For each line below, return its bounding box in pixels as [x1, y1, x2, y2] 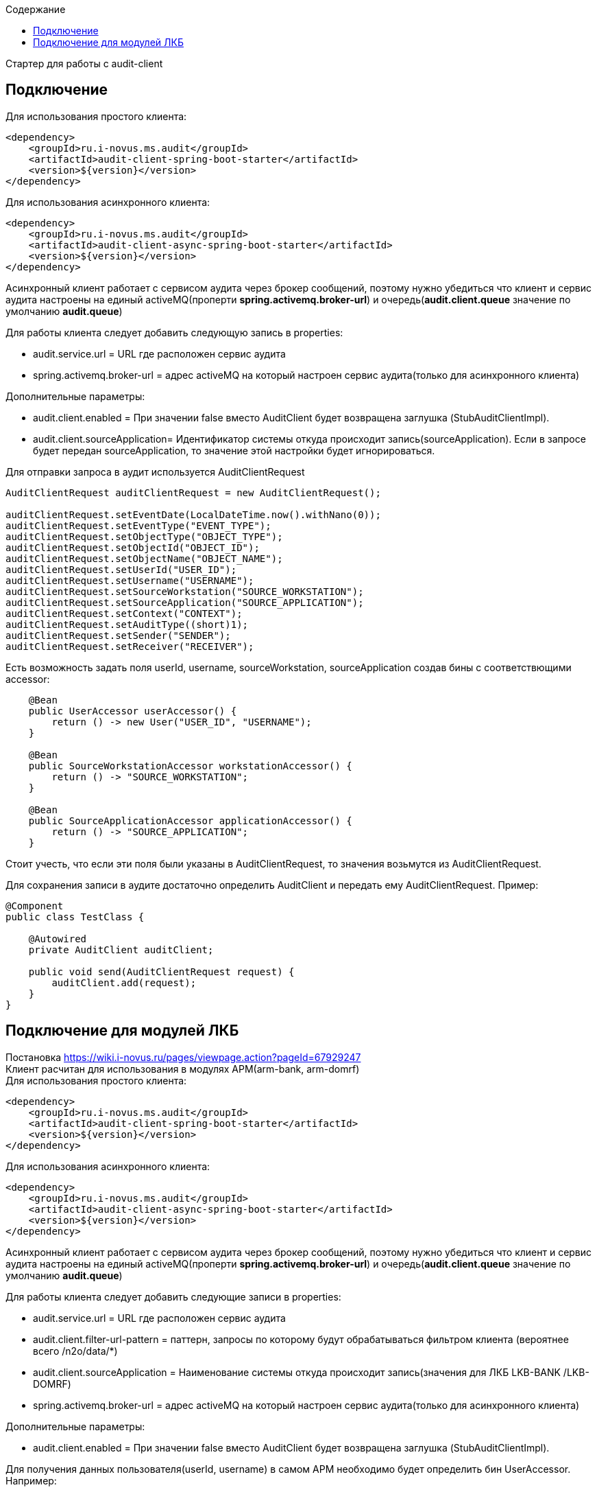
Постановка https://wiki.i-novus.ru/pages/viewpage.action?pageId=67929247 [5, 1051, 361, 1063]
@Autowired [28, 933, 87, 944]
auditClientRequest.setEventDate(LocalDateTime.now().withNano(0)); [5, 509, 381, 520]
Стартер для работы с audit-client [5, 58, 163, 69]
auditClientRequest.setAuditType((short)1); [5, 618, 249, 630]
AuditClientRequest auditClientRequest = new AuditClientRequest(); [5, 487, 381, 498]
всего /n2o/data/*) [33, 1344, 118, 1357]
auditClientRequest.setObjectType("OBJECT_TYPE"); [5, 531, 283, 542]
